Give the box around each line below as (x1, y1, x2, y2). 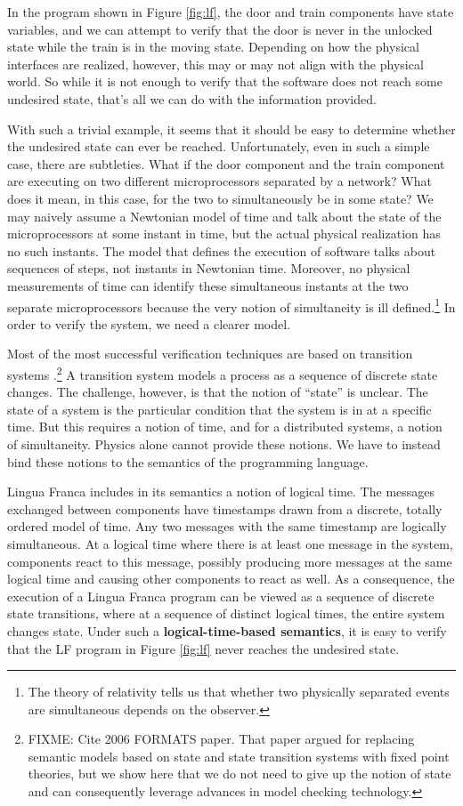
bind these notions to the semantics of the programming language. (7, 452, 369, 471)
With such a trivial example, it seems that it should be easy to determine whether (7, 119, 456, 138)
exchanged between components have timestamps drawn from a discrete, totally (7, 499, 443, 518)
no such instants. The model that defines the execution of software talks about (7, 241, 436, 260)
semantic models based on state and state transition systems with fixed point (28, 746, 450, 765)
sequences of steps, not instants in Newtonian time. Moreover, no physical (7, 259, 410, 278)
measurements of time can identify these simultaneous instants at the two (7, 276, 409, 294)
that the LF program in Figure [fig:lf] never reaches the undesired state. (7, 639, 400, 657)
